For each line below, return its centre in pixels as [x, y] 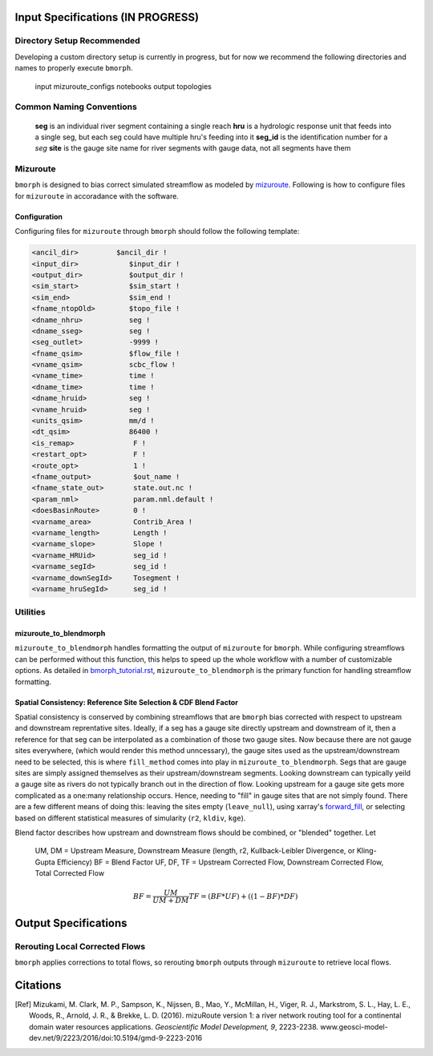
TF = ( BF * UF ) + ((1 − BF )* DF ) [243, 896]
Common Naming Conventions [76, 107]
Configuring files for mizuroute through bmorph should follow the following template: [157, 232]
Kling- [366, 851]
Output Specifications [71, 923]
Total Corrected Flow [69, 873]
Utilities [30, 612]
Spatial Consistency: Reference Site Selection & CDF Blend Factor [126, 702]
